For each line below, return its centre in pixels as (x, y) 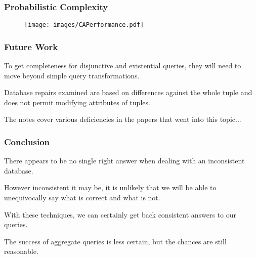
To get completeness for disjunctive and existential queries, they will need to (123, 66)
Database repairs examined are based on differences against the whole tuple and (128, 92)
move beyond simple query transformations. (72, 75)
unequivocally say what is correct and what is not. (82, 198)
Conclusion (27, 141)
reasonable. (21, 251)
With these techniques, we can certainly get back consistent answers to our (120, 214)
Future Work (31, 46)
